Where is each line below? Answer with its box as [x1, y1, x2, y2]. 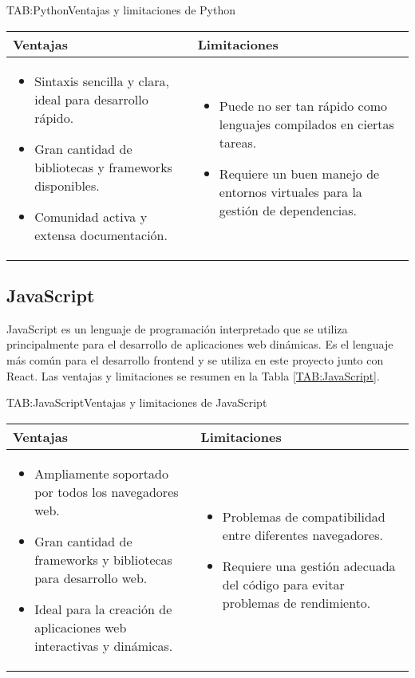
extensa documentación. [34, 225, 168, 244]
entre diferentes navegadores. [222, 525, 383, 544]
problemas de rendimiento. [222, 593, 371, 612]
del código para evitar [222, 574, 345, 593]
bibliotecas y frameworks [34, 157, 172, 176]
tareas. [219, 132, 257, 152]
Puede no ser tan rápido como [219, 96, 388, 115]
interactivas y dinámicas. [34, 636, 173, 655]
